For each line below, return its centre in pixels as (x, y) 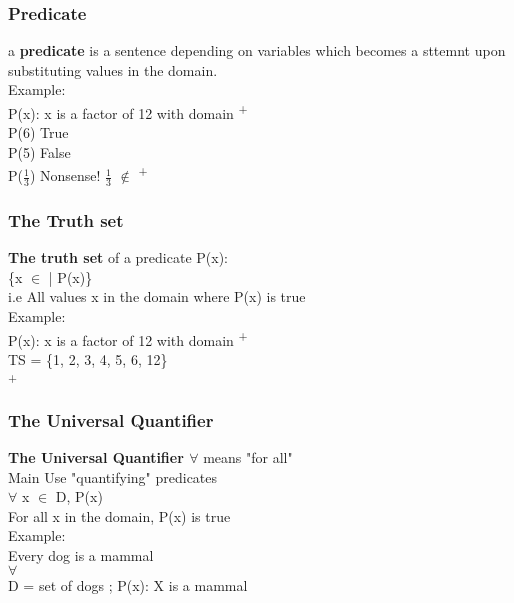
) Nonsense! (65, 175)
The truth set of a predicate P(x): (118, 257)
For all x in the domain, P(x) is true (119, 515)
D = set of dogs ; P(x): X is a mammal (128, 585)
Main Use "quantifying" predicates (113, 476)
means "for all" (248, 456)
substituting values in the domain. (113, 69)
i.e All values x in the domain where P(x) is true (157, 296)
